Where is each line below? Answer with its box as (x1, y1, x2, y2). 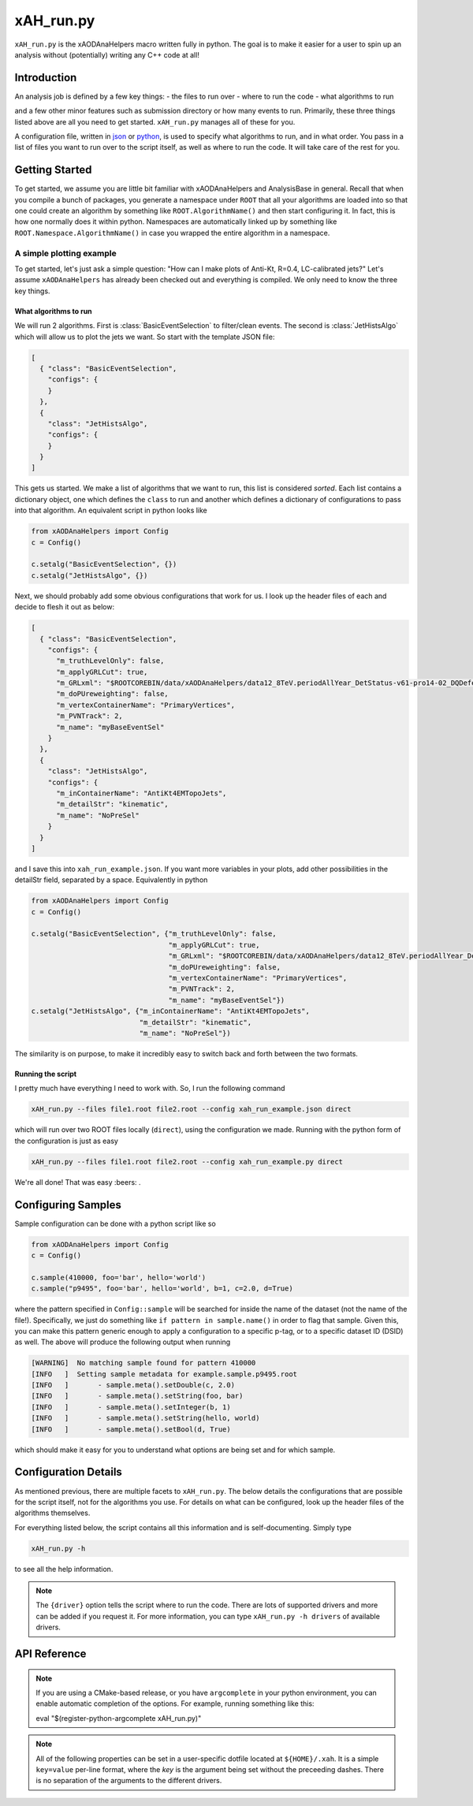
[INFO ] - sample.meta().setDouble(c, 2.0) (31, 1380, 236, 1390)
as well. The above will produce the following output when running (14, 1337, 231, 1347)
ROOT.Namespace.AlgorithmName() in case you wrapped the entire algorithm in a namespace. (14, 228, 330, 237)
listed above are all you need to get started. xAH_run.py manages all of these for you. (14, 117, 296, 126)
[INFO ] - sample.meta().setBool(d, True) (31, 1424, 232, 1434)
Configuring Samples (14, 1198, 122, 1212)
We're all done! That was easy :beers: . (14, 1177, 141, 1186)
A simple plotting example (14, 248, 117, 259)
